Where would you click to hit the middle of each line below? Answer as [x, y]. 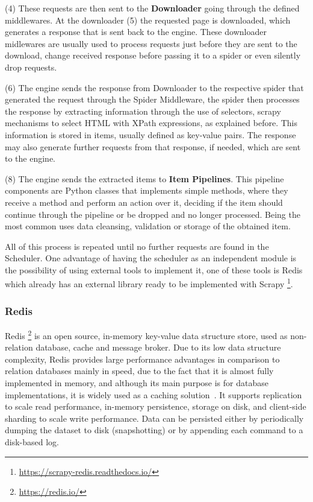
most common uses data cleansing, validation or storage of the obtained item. [148, 226]
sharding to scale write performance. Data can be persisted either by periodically [154, 418]
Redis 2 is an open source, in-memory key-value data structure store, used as [146, 334]
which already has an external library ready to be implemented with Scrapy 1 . [149, 283]
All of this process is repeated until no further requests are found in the [137, 246]
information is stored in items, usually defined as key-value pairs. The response [150, 134]
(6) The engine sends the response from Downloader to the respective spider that [154, 87]
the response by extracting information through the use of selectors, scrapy [143, 111]
